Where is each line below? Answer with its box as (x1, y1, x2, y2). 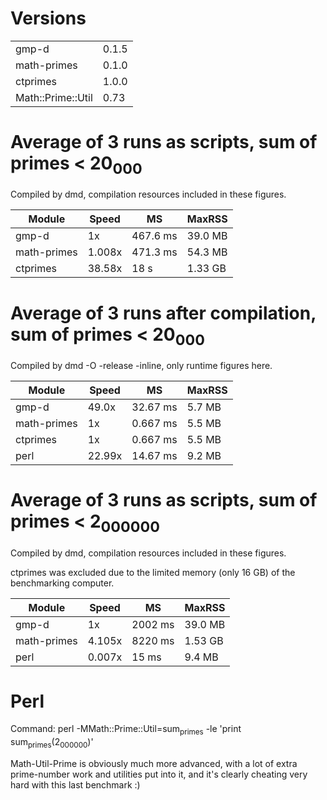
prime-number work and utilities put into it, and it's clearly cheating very (10, 768, 308, 781)
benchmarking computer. (10, 577, 115, 589)
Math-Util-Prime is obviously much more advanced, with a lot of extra (10, 758, 298, 770)
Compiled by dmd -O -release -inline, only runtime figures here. (10, 360, 273, 371)
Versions (10, 7, 87, 30)
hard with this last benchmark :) (10, 779, 141, 791)
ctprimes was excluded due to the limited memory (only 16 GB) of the (10, 566, 296, 578)
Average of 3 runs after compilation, (10, 302, 317, 324)
